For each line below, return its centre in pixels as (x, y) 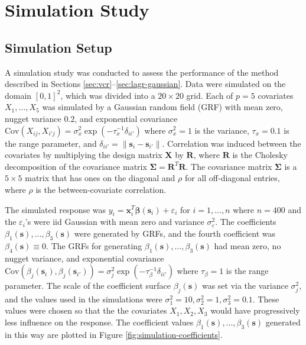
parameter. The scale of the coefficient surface (88, 286)
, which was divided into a (108, 95)
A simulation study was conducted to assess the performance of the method (142, 72)
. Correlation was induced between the (232, 143)
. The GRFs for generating (94, 245)
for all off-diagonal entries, (232, 178)
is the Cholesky (260, 155)
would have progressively (255, 310)
